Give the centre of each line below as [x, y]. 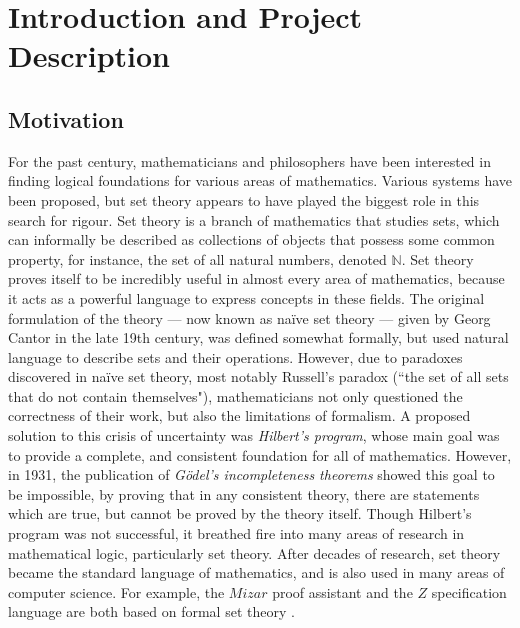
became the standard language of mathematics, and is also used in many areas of [256, 572]
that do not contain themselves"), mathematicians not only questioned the [235, 395]
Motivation [66, 118]
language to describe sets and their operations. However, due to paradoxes [235, 356]
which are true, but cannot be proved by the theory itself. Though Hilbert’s [240, 513]
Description [89, 55]
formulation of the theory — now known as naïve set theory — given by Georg [249, 317]
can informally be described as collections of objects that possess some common [251, 239]
